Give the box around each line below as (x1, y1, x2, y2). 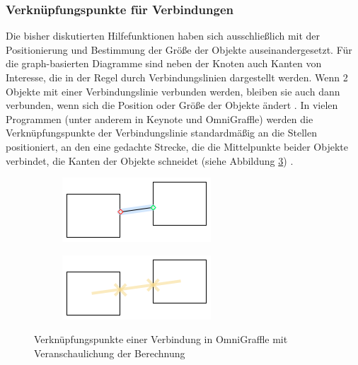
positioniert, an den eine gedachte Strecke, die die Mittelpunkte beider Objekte (6, 139, 348, 153)
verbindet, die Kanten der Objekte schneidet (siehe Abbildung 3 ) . (6, 153, 294, 168)
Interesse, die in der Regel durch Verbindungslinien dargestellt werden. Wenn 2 (6, 70, 348, 84)
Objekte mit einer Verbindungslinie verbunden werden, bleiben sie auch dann (6, 83, 340, 98)
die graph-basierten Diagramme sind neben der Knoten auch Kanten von (6, 56, 322, 71)
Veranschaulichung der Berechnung (34, 345, 185, 360)
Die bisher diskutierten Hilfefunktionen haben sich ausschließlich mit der (6, 28, 321, 43)
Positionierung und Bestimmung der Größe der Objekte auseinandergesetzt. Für (6, 42, 352, 57)
